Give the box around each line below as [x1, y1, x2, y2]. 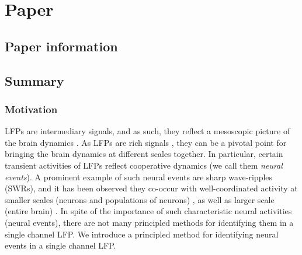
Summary [5, 71, 64, 89]
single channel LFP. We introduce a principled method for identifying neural [5, 228, 279, 240]
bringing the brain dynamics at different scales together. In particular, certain [5, 148, 283, 160]
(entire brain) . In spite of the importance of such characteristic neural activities [5, 205, 292, 217]
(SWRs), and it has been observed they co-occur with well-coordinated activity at [5, 182, 298, 194]
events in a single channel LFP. [5, 239, 116, 251]
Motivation [5, 102, 58, 116]
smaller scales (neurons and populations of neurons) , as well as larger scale [5, 193, 275, 205]
